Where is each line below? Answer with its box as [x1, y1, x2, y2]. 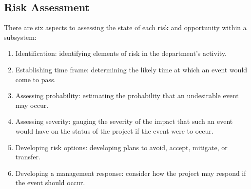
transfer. [15, 152, 40, 162]
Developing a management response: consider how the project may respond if [15, 168, 246, 178]
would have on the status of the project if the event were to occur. [15, 125, 213, 136]
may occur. [15, 100, 49, 110]
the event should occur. [15, 177, 85, 188]
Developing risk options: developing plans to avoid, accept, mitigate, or [15, 142, 228, 152]
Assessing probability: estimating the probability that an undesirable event [15, 90, 239, 101]
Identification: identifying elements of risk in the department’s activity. [15, 48, 227, 58]
